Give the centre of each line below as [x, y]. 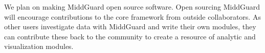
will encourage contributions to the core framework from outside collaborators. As [132, 16]
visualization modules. [39, 46]
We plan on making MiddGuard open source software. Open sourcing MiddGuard [132, 7]
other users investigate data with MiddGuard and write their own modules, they [130, 26]
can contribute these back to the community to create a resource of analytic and [130, 36]
